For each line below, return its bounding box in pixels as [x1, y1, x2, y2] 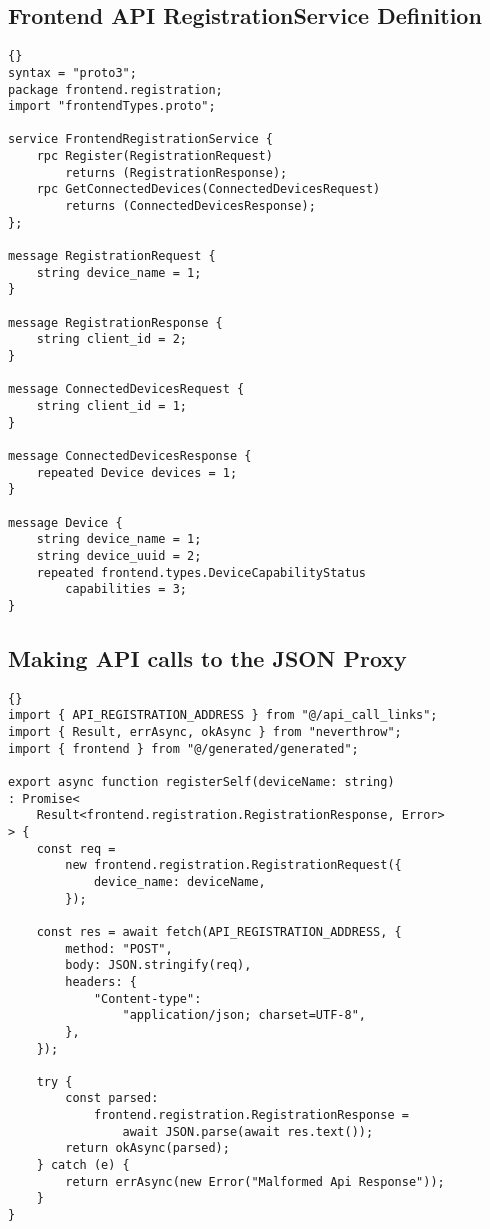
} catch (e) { [36, 1158, 130, 1173]
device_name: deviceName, [93, 874, 266, 889]
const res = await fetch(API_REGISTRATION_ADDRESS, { [36, 924, 402, 939]
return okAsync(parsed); [65, 1141, 230, 1156]
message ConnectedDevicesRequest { [8, 382, 245, 397]
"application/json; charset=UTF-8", [122, 1008, 366, 1023]
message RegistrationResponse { [8, 315, 223, 330]
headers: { [65, 974, 137, 989]
